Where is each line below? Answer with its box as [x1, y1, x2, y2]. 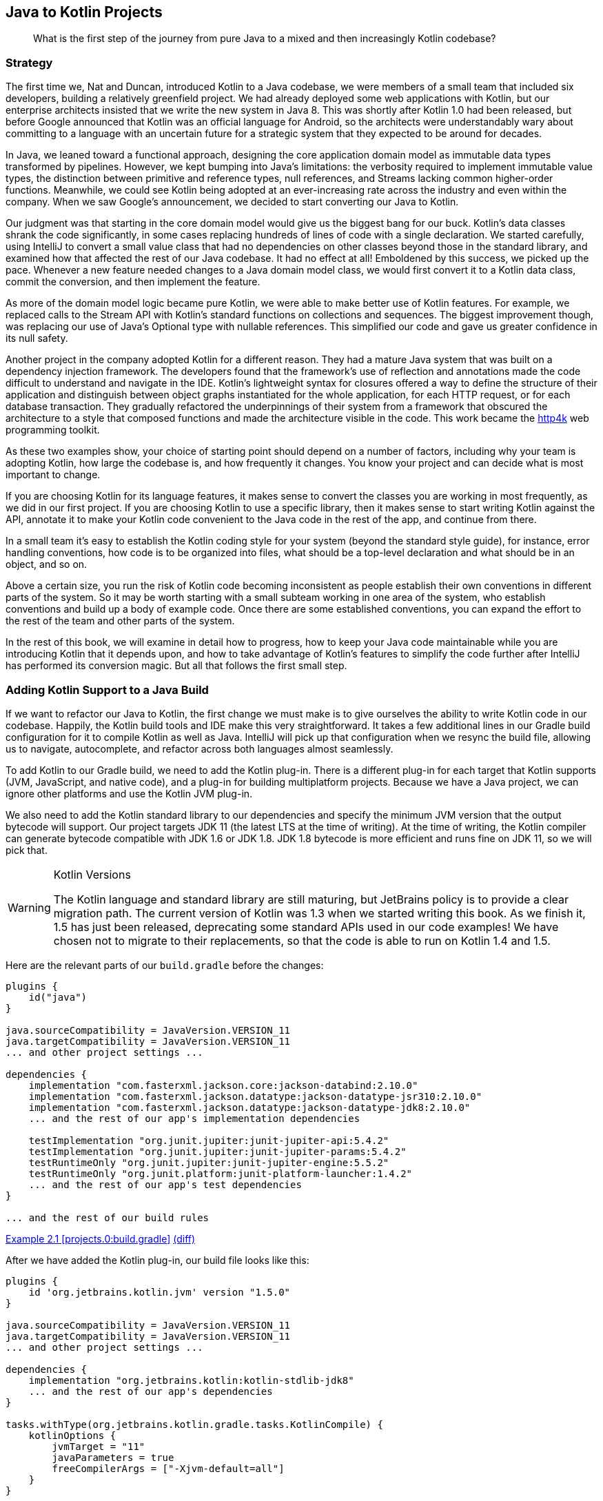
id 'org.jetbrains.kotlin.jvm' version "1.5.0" [28, 1286, 291, 1298]
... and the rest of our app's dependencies [28, 1385, 273, 1397]
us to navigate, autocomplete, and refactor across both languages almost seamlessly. [6, 742, 394, 755]
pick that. [6, 844, 48, 856]
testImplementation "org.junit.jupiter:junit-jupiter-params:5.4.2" [28, 1145, 407, 1157]
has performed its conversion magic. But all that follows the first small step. [6, 660, 347, 672]
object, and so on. [6, 558, 88, 571]
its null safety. [6, 332, 68, 345]
